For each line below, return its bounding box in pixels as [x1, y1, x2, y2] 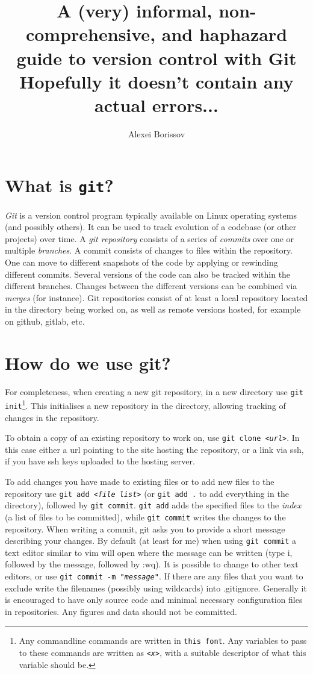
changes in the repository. [5, 411, 99, 423]
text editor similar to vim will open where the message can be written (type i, [5, 546, 293, 558]
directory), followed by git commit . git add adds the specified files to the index [5, 499, 302, 511]
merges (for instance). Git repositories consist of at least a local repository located [5, 291, 308, 304]
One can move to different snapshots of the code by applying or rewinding [5, 255, 278, 268]
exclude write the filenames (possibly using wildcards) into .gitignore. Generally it [5, 581, 307, 594]
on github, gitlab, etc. [5, 314, 85, 327]
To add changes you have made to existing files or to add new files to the [5, 475, 274, 487]
